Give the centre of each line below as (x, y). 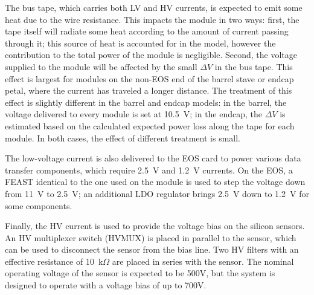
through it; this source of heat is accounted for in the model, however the (140, 43)
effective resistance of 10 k (54, 261)
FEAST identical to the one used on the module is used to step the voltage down (155, 182)
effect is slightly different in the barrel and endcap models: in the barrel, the (146, 102)
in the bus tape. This (254, 66)
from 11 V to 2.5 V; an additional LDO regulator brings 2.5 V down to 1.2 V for (157, 193)
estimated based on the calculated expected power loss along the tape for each (150, 125)
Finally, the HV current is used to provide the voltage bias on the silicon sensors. (155, 226)
